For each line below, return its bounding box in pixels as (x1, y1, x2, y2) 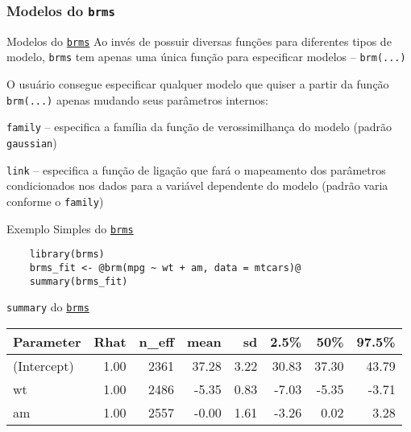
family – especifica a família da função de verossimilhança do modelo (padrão (6, 118, 392, 135)
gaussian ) (6, 134, 57, 150)
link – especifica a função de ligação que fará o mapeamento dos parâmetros (6, 161, 386, 178)
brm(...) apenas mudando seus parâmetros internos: (6, 91, 268, 108)
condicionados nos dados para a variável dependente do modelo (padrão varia (6, 177, 388, 194)
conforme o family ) (6, 192, 104, 209)
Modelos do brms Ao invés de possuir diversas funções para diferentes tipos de (6, 32, 392, 49)
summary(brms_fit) (29, 275, 128, 287)
